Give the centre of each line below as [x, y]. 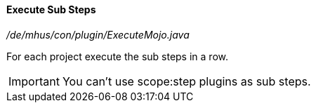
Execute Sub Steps [51, 9]
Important [34, 81]
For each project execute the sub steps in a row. [117, 56]
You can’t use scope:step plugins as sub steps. [186, 81]
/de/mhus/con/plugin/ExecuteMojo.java [98, 34]
